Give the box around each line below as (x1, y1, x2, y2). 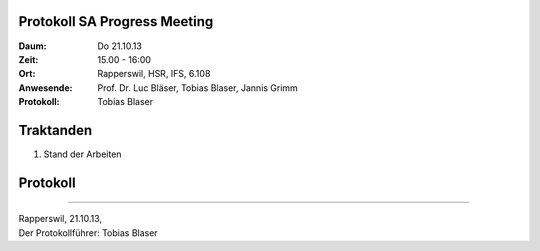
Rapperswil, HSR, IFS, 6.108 (97, 68, 211, 80)
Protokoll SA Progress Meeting (18, 13, 214, 30)
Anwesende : (18, 81, 73, 94)
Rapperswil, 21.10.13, (18, 213, 103, 225)
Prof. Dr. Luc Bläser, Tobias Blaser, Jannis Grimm (97, 81, 299, 94)
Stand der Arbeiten (43, 148, 122, 160)
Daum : (18, 40, 47, 52)
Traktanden (18, 121, 93, 139)
